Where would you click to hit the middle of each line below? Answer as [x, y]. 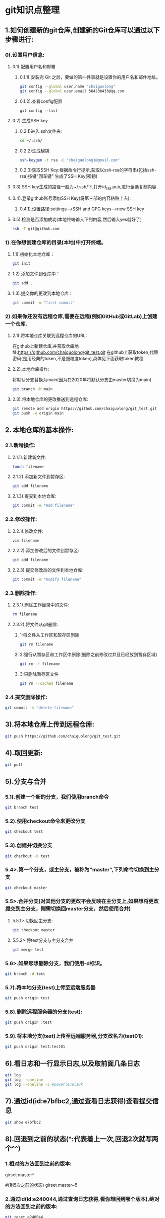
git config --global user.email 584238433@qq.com [72, 91]
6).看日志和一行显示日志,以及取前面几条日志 [73, 1063]
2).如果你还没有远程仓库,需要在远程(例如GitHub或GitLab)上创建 [81, 316]
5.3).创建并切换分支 [29, 845]
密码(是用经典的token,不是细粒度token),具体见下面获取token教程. [79, 359]
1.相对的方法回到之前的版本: [38, 1163]
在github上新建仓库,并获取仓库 [43, 346]
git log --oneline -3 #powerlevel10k [44, 1084]
